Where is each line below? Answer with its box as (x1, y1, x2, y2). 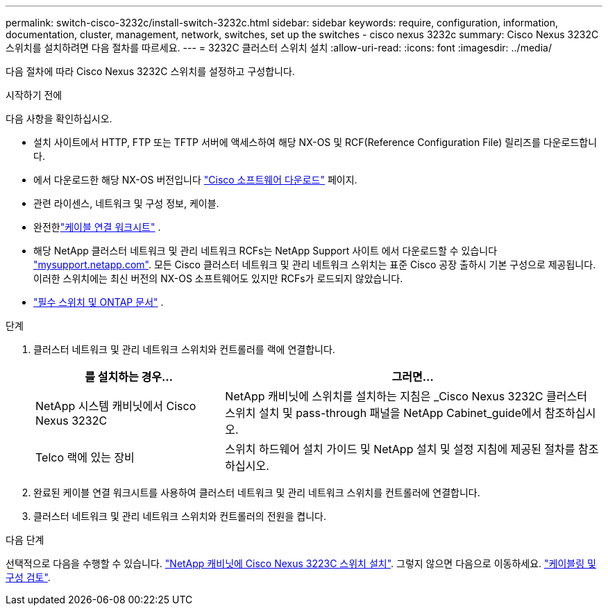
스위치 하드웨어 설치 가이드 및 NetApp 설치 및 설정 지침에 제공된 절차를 (225, 442, 575, 456)
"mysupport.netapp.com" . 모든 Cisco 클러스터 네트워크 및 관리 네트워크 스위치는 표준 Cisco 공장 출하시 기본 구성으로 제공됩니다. (33, 259, 596, 270)
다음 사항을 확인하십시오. (6, 113, 112, 124)
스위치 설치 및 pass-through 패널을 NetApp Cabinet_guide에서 (225, 406, 542, 420)
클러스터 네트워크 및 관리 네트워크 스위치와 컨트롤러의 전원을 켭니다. (33, 510, 326, 522)
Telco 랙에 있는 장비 (35, 450, 135, 464)
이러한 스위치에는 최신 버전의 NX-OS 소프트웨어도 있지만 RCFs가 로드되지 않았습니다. (33, 272, 403, 284)
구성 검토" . (6, 571, 51, 583)
